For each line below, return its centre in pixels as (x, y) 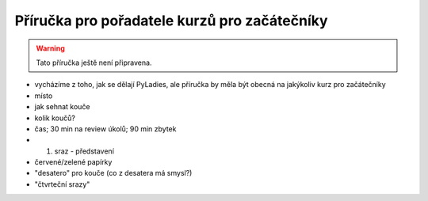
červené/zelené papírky (73, 162)
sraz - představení (84, 151)
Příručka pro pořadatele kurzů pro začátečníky (171, 21)
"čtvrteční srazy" (62, 184)
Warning (50, 48)
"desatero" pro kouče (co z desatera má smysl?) (113, 173)
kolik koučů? (55, 118)
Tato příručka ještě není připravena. (94, 63)
